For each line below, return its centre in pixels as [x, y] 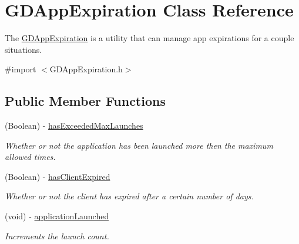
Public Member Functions [85, 101]
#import [21, 69]
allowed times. [30, 157]
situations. [23, 49]
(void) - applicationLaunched [57, 216]
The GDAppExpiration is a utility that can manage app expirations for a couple [149, 38]
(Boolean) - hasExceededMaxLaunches [74, 126]
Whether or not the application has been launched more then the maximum [139, 145]
